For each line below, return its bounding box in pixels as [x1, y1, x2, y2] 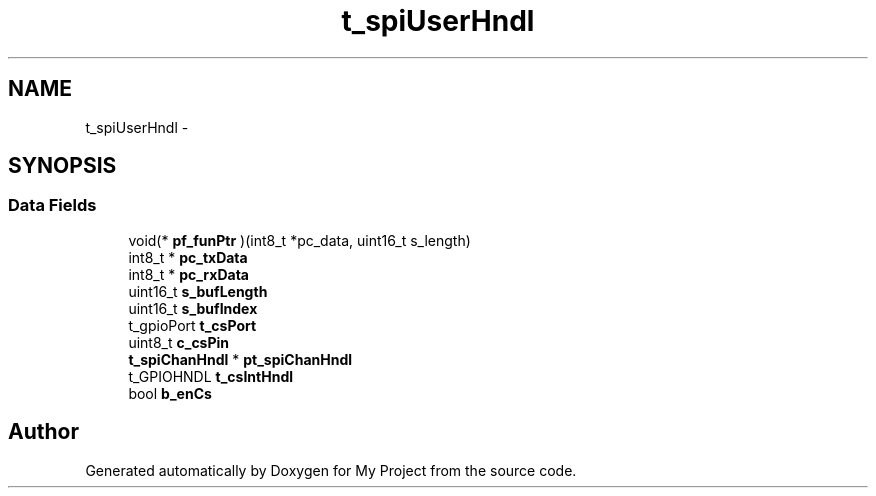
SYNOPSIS [8, 153, 117, 179]
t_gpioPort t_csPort [128, 316, 257, 334]
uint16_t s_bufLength [128, 282, 268, 300]
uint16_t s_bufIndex [128, 299, 258, 317]
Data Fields [8, 195, 97, 216]
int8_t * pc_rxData [128, 265, 249, 283]
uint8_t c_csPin [128, 333, 230, 351]
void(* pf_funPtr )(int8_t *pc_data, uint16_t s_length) [128, 231, 471, 249]
